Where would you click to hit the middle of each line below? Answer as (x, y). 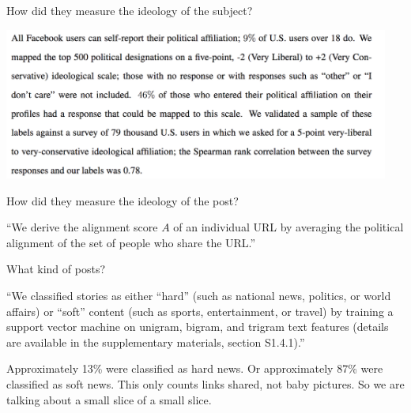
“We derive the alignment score (82, 227)
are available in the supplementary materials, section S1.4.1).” (156, 342)
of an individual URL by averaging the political (288, 227)
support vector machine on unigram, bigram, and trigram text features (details (198, 327)
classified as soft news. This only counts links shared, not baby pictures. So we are (205, 383)
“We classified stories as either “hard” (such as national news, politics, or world (199, 295)
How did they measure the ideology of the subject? (130, 10)
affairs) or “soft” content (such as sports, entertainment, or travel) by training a (200, 311)
